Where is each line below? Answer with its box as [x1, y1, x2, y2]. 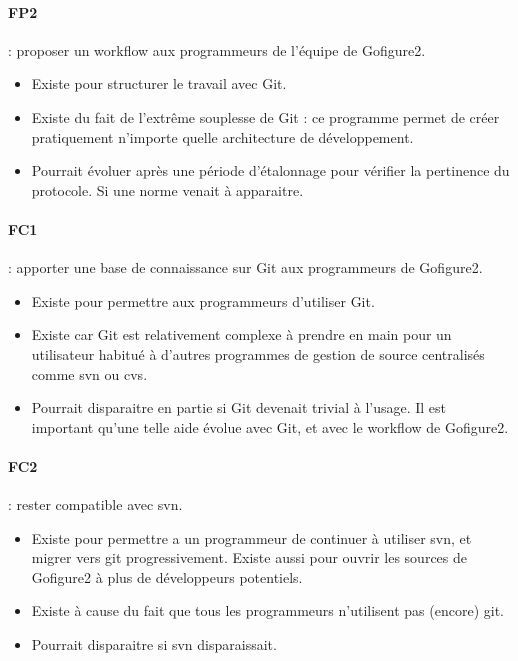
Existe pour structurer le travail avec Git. [31, 73, 287, 94]
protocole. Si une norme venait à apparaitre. [31, 179, 304, 200]
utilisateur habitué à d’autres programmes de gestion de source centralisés [31, 343, 485, 364]
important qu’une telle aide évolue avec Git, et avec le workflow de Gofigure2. [31, 416, 509, 437]
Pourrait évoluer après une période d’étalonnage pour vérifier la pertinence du [31, 160, 510, 181]
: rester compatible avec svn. [8, 494, 183, 515]
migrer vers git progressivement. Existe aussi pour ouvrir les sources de [31, 547, 467, 568]
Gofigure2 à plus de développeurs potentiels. [31, 566, 303, 587]
